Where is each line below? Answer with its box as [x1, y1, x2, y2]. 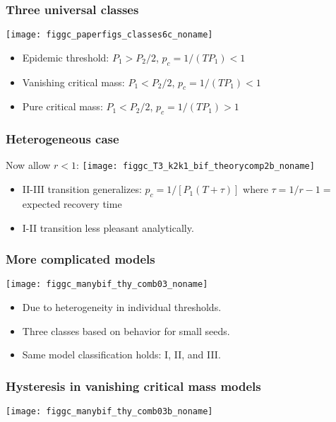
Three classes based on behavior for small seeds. [22, 323, 230, 338]
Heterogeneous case [6, 130, 119, 148]
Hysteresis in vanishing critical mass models [6, 377, 261, 394]
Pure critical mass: [22, 99, 103, 114]
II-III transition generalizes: [22, 182, 142, 197]
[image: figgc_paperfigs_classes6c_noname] [6, 30, 213, 40]
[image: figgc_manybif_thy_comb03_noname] [6, 279, 208, 290]
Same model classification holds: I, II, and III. [22, 347, 221, 362]
